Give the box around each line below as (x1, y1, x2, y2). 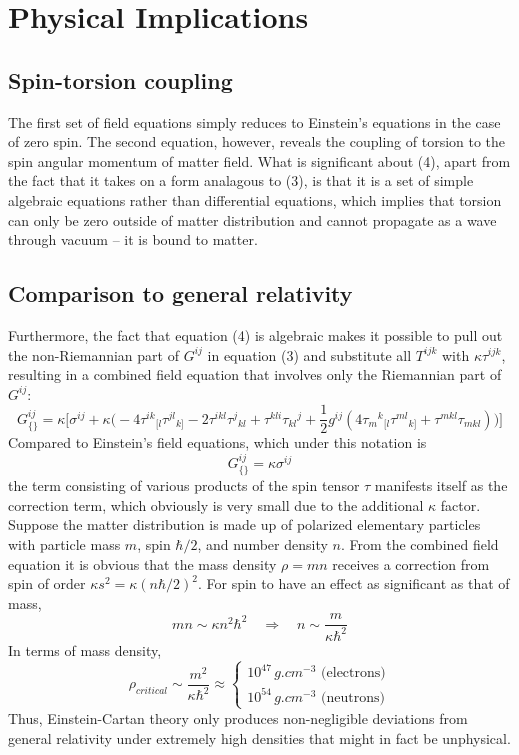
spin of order (8, 573, 86, 594)
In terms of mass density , (8, 639, 162, 660)
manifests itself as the (374, 475, 508, 496)
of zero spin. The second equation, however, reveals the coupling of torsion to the (8, 131, 506, 152)
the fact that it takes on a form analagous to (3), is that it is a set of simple (8, 170, 474, 191)
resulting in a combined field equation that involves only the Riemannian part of (8, 364, 502, 385)
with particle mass (8, 533, 121, 554)
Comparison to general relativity (8, 278, 353, 309)
